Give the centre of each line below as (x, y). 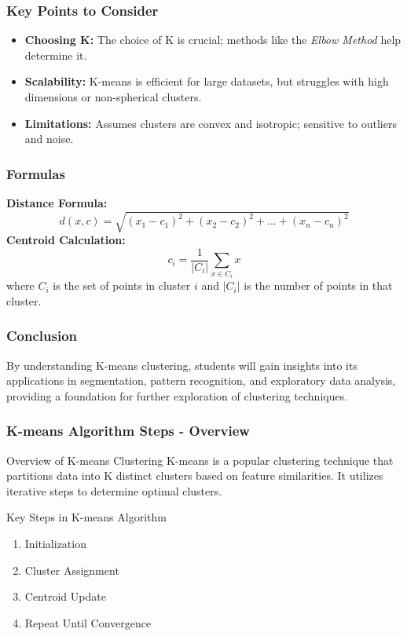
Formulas (36, 173)
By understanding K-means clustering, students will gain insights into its (182, 365)
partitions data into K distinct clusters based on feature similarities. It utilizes (195, 475)
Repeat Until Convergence (88, 622)
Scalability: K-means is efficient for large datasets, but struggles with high (207, 81)
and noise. (49, 139)
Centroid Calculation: (66, 240)
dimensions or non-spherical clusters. (113, 97)
